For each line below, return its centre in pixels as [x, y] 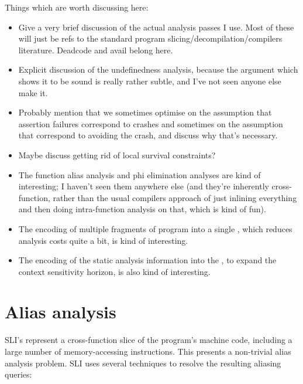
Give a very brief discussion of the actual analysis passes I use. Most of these [156, 27]
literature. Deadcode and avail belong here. [96, 50]
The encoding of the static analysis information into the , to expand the [147, 260]
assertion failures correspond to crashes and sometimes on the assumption [151, 123]
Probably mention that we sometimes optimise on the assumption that [145, 112]
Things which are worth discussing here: [77, 7]
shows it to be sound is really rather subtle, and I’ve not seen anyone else [150, 81]
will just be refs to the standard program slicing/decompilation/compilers [150, 38]
